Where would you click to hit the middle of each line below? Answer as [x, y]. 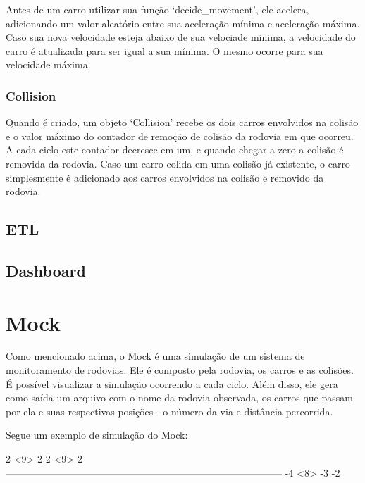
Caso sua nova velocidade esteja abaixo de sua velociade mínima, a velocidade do [181, 37]
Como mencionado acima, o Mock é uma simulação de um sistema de [155, 356]
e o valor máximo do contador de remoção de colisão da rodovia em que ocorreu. [180, 136]
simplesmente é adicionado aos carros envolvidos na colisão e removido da [165, 177]
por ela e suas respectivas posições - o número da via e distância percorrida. [169, 411]
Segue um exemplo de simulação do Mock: [97, 435]
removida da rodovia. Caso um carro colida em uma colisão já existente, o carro [178, 163]
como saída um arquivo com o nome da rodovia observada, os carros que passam [179, 397]
